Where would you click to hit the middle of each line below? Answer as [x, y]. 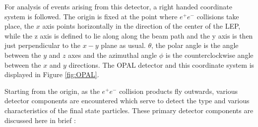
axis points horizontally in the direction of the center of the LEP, [141, 26]
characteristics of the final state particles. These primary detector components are [129, 110]
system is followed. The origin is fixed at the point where [91, 16]
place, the [19, 26]
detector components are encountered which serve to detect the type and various [127, 101]
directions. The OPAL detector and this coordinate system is [161, 64]
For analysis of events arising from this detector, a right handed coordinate [118, 6]
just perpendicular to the [43, 45]
